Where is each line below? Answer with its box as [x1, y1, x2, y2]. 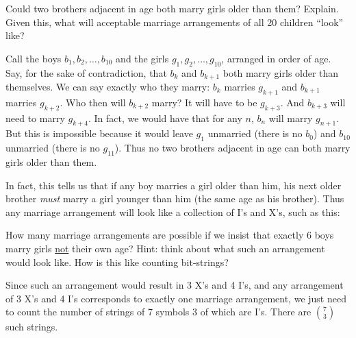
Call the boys [5, 51, 62, 65]
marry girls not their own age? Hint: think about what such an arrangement [5, 241, 325, 255]
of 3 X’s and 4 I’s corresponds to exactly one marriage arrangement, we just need [5, 291, 346, 305]
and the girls [116, 51, 169, 65]
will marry [268, 110, 313, 125]
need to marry [5, 110, 65, 125]
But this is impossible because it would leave [5, 126, 193, 141]
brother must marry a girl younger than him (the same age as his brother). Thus [5, 191, 344, 206]
